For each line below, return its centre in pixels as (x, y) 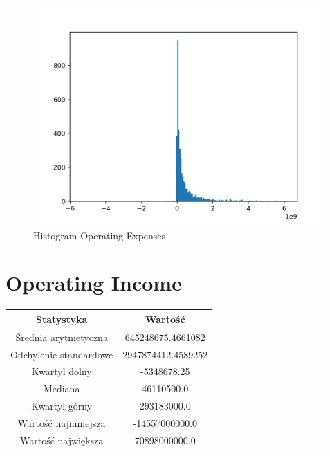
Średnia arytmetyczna (62, 337)
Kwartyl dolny (62, 371)
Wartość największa (62, 440)
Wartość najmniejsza (62, 422)
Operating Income (94, 283)
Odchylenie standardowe (62, 354)
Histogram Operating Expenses (100, 235)
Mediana (62, 389)
